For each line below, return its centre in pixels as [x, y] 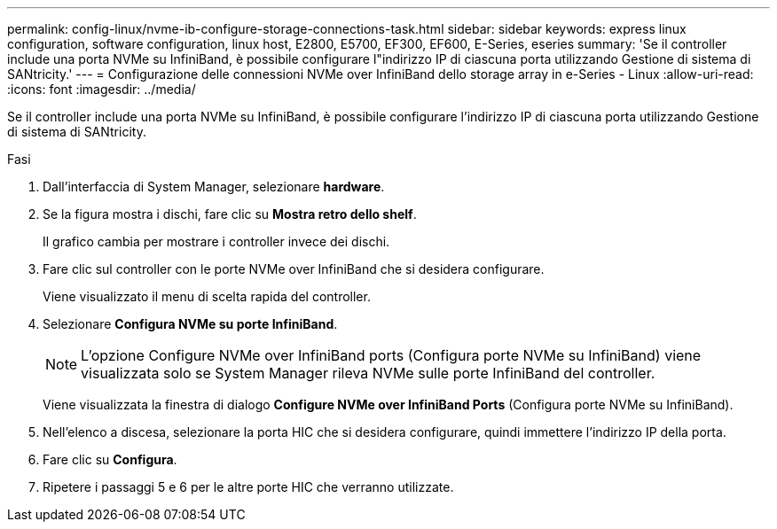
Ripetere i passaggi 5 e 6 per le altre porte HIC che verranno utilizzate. [248, 487]
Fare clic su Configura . [110, 459]
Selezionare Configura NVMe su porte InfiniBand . [190, 324]
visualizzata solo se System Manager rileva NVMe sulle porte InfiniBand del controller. [368, 373]
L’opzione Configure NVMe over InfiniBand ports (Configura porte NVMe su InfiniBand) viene [391, 355]
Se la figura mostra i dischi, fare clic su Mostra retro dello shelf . [230, 214]
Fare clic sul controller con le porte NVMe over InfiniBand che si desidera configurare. [294, 269]
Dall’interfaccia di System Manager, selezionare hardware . [214, 187]
